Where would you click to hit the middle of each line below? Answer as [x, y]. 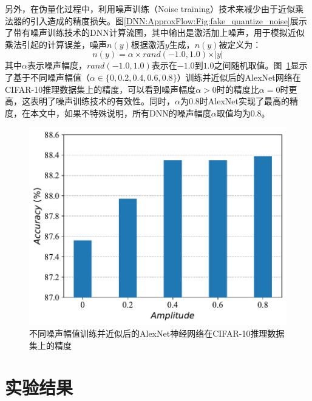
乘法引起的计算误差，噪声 [56, 44]
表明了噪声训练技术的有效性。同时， [102, 101]
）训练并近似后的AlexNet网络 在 [239, 77]
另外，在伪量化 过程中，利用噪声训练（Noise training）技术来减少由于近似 [150, 8]
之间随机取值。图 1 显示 [261, 65]
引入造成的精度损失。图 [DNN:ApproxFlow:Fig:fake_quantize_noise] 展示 [168, 20]
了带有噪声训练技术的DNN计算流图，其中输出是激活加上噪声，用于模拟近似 [155, 32]
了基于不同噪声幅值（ [47, 77]
